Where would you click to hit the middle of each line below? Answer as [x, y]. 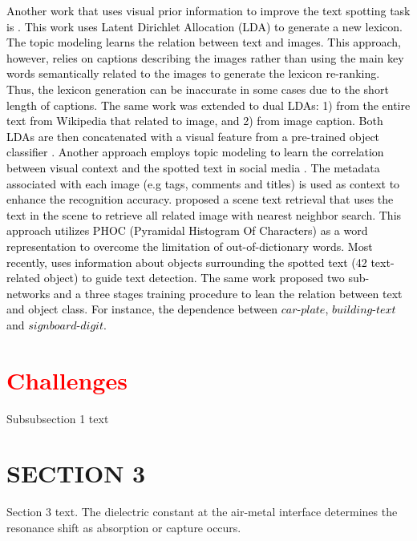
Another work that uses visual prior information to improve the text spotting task [208, 10]
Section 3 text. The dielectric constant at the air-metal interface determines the [202, 512]
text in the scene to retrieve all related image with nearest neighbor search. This [204, 214]
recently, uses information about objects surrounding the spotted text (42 [187, 262]
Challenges [67, 380]
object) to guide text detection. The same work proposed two [194, 278]
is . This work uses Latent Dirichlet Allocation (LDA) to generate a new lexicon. [204, 26]
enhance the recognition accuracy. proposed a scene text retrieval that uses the [200, 199]
